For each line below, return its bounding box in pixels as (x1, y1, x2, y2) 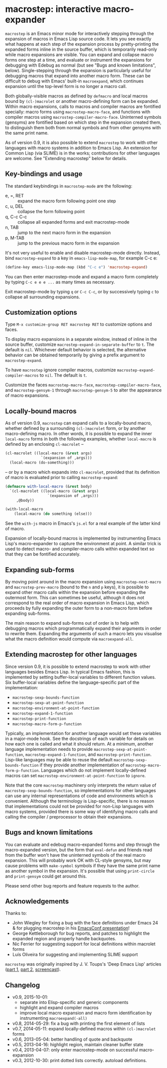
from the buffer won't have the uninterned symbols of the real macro (5, 852, 146, 858)
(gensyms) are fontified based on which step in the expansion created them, (5, 119, 162, 125)
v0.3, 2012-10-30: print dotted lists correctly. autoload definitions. (12, 1058, 147, 1064)
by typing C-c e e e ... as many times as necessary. (5, 279, 115, 285)
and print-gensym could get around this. (5, 873, 87, 879)
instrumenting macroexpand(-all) (19, 1015, 87, 1021)
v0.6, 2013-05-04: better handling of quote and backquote (12, 1036, 133, 1042)
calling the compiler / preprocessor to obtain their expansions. (5, 814, 133, 820)
